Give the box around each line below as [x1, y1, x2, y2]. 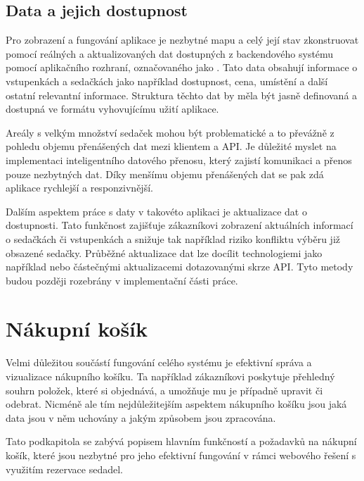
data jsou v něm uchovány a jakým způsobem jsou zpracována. [6, 410, 276, 425]
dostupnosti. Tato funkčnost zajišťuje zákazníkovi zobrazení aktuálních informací [6, 218, 353, 232]
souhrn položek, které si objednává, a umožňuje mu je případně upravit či [6, 382, 323, 397]
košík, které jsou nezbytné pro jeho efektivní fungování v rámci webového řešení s [6, 447, 356, 462]
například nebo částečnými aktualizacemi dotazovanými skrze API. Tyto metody [6, 259, 353, 274]
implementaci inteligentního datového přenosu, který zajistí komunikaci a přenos [6, 152, 352, 167]
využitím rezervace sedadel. [6, 461, 123, 476]
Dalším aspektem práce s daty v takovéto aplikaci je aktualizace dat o [6, 204, 307, 218]
